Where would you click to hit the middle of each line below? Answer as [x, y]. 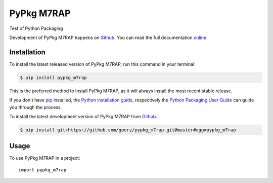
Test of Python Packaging [36, 28]
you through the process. [36, 107]
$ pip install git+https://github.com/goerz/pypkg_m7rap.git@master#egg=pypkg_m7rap [128, 130]
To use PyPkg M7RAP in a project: [45, 158]
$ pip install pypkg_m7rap [53, 78]
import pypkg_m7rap [42, 170]
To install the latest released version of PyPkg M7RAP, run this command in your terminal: [102, 64]
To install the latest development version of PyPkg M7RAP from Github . [83, 116]
